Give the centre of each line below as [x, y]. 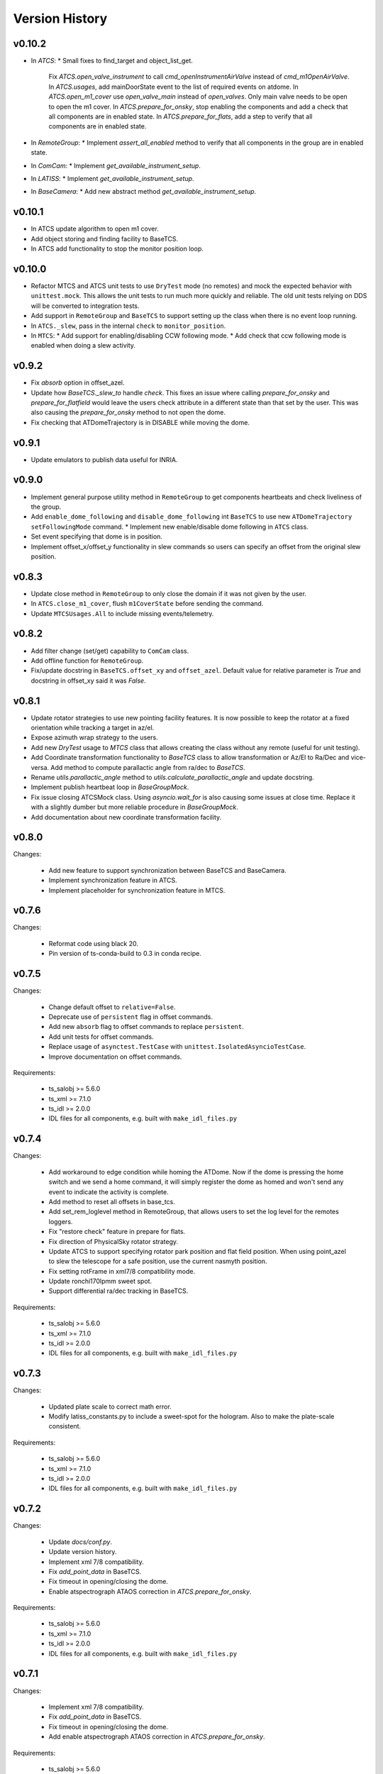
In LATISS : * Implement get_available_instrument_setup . [112, 178]
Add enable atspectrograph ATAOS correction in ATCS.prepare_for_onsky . [157, 1737]
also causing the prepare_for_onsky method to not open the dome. [128, 412]
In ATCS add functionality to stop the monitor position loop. [117, 249]
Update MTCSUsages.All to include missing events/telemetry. [122, 613]
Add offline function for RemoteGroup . [87, 661]
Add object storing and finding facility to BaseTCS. [105, 238]
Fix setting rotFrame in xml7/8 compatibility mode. [122, 1271]
